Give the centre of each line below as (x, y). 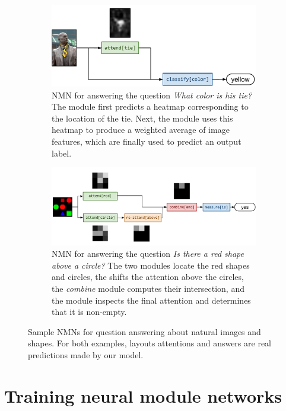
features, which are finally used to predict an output (147, 141)
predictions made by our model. (86, 354)
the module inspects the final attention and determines (151, 300)
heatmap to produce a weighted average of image (141, 130)
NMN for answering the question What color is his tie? (152, 95)
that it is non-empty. (89, 312)
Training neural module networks (143, 395)
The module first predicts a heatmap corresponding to (150, 106)
